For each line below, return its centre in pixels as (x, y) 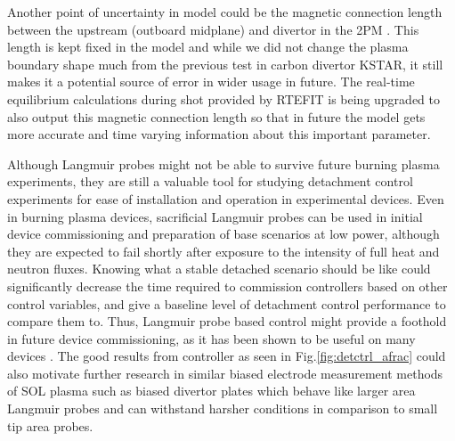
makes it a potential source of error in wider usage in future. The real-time (211, 82)
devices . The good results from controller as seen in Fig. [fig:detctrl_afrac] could (227, 356)
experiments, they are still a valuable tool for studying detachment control (210, 181)
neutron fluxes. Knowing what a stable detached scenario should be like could (219, 269)
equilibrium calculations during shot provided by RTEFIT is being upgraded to (223, 98)
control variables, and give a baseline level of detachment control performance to (227, 303)
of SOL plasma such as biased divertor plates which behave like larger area (211, 391)
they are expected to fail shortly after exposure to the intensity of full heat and (223, 251)
